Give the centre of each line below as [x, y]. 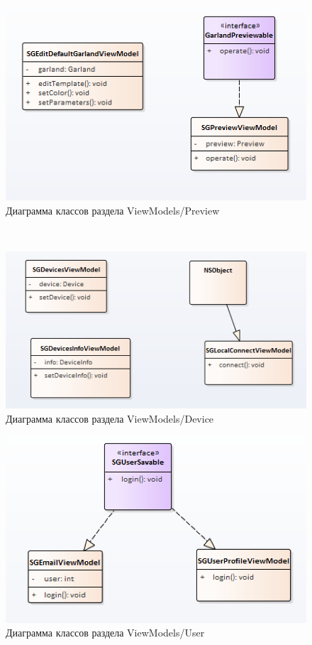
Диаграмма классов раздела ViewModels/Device [110, 418]
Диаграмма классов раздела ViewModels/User [105, 633]
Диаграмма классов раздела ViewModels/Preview [113, 210]
